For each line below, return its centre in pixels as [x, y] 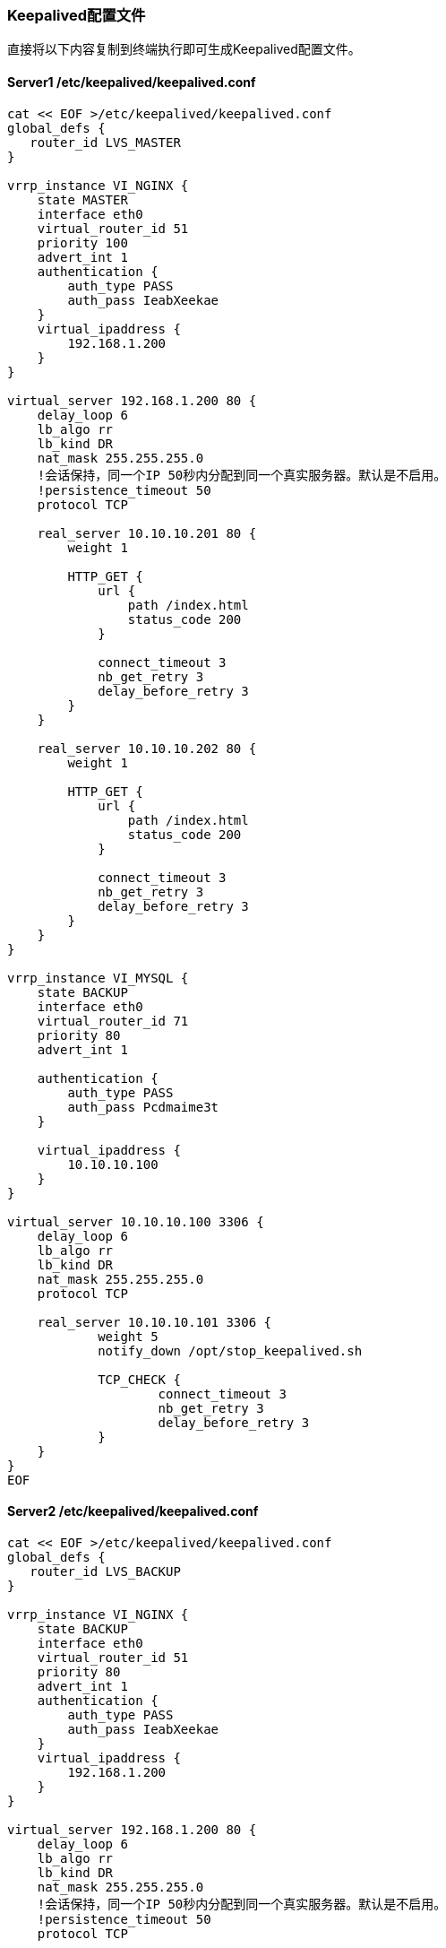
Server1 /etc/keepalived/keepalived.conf [132, 82]
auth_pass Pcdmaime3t [143, 1107]
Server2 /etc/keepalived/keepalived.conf [133, 1511]
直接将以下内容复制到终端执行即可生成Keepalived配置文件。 [184, 49]
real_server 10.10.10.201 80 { [147, 533]
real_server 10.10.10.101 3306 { [154, 1322]
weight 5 [128, 1336]
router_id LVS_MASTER [105, 142]
